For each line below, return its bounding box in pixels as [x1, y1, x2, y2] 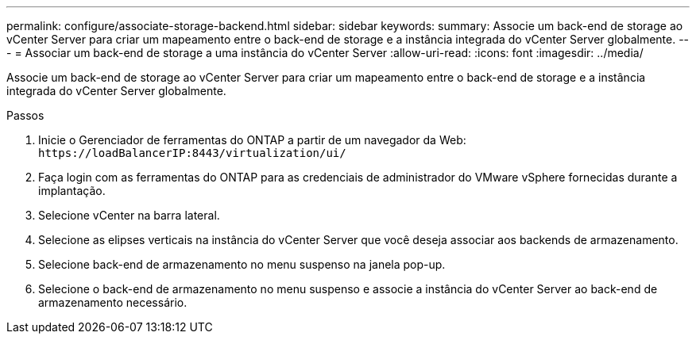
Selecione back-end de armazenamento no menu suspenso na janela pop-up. [38, 258, 446, 271]
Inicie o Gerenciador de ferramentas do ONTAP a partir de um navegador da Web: [38, 133, 466, 147]
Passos [6, 109, 44, 122]
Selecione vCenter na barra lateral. [38, 208, 220, 222]
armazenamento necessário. [38, 296, 188, 309]
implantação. [38, 184, 106, 197]
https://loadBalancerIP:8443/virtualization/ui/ [38, 147, 346, 159]
